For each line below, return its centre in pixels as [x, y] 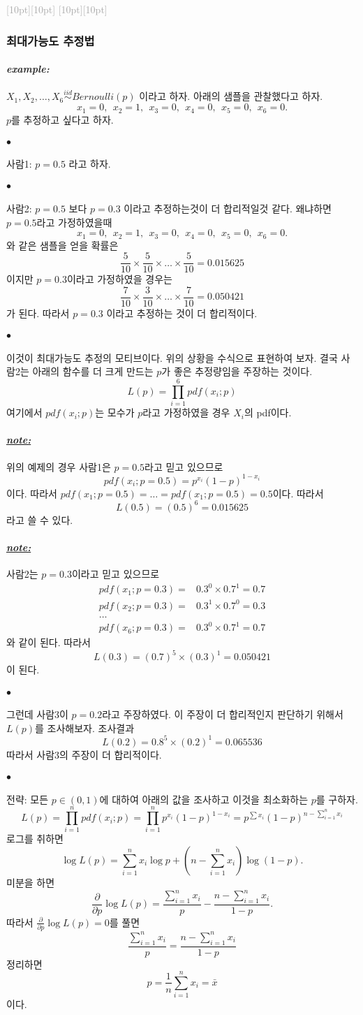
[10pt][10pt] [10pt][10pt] [57, 9]
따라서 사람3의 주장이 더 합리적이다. [84, 754]
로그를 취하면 [35, 839]
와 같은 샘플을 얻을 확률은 [62, 245]
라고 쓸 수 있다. [40, 519]
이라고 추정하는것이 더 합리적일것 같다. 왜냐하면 [228, 209]
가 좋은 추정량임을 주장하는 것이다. [237, 371]
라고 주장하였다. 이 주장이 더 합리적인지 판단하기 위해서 [223, 714]
